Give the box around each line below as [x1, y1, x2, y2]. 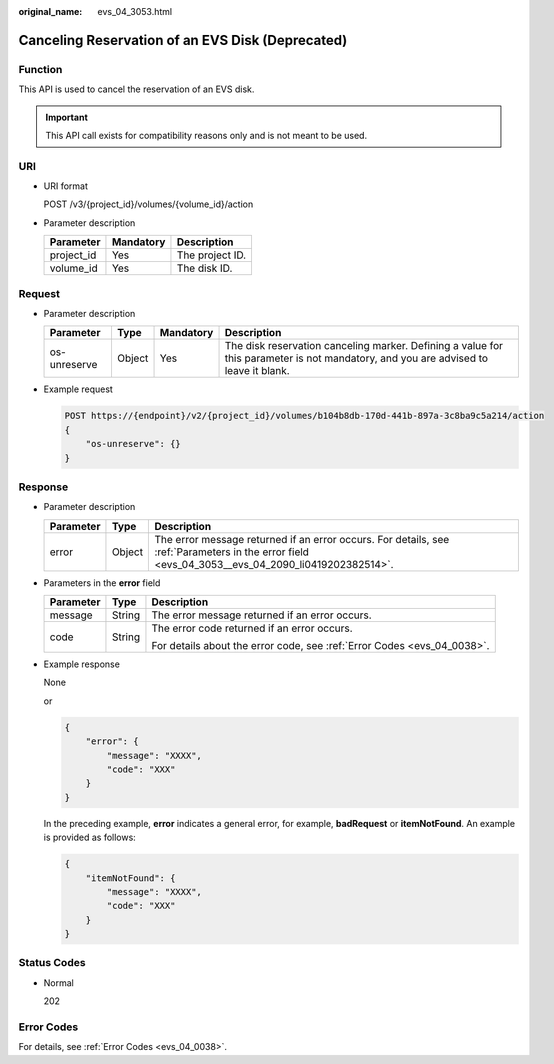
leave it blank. [224, 364, 290, 378]
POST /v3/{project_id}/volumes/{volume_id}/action [43, 198, 254, 210]
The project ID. [176, 248, 247, 262]
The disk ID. [176, 261, 233, 275]
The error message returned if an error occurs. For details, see [154, 532, 450, 546]
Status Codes [18, 956, 86, 970]
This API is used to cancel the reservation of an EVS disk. [18, 83, 255, 95]
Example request [43, 383, 114, 395]
